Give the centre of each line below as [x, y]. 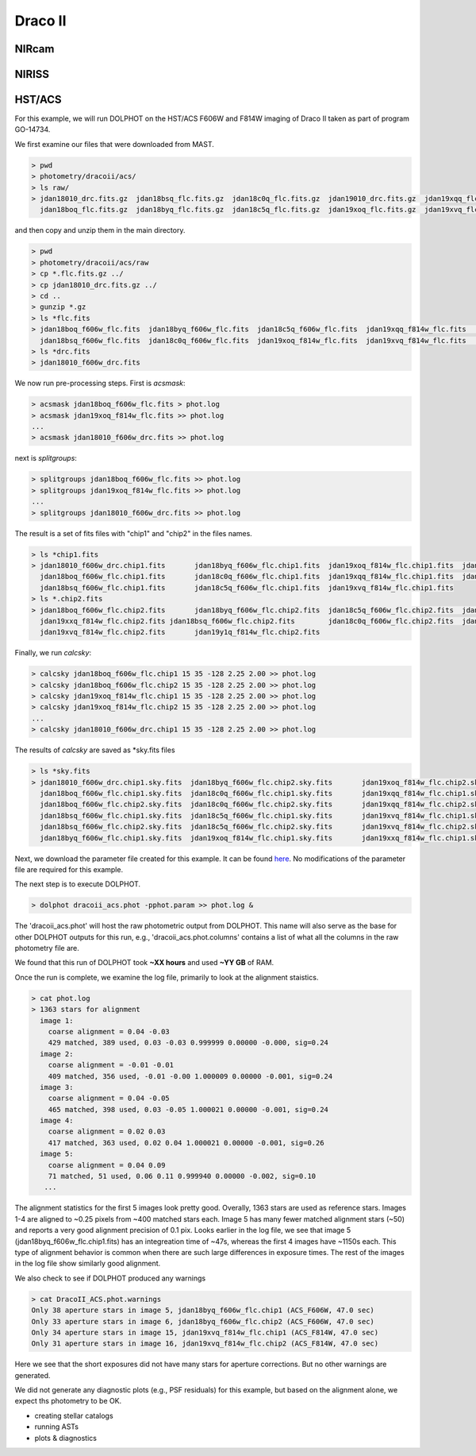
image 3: [57, 1087]
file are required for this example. [69, 869]
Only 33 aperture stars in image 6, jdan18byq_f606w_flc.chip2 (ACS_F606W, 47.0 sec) [203, 1321]
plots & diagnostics [65, 1438]
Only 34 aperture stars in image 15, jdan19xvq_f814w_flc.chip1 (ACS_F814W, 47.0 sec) [205, 1332]
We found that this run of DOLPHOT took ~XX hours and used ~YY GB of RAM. [144, 963]
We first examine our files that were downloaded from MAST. [114, 144]
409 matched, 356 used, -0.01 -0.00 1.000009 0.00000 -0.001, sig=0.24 [190, 1076]
